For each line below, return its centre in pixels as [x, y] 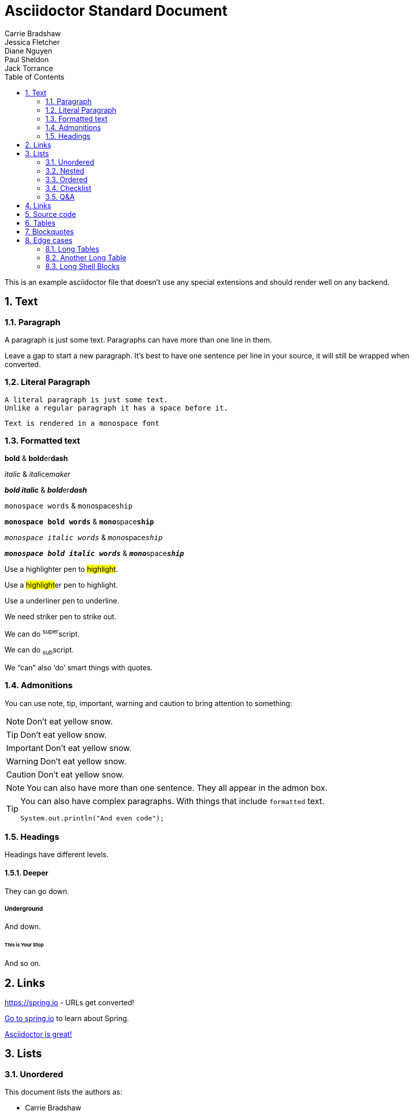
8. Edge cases [49, 240]
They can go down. [37, 891]
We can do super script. [42, 633]
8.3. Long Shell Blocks [83, 266]
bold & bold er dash [36, 458]
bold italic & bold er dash [46, 490]
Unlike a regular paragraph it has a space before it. [117, 408]
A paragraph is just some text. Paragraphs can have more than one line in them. [138, 340]
